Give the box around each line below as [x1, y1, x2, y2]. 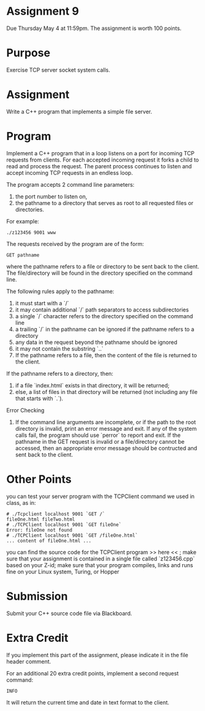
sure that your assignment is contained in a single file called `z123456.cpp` [6, 555, 195, 562]
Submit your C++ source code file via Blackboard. [6, 609, 133, 617]
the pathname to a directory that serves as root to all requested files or [15, 199, 194, 206]
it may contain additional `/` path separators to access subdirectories [15, 306, 189, 313]
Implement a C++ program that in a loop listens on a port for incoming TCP [6, 149, 195, 157]
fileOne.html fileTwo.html [6, 516, 75, 523]
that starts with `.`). [15, 395, 64, 402]
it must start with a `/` [15, 299, 69, 307]
